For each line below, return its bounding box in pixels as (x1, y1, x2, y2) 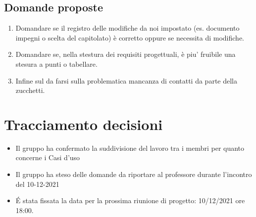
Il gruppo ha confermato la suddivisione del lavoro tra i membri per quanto (15, 142, 245, 153)
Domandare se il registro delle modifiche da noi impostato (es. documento (15, 23, 240, 33)
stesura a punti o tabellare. (15, 58, 98, 69)
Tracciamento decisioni (4, 114, 163, 134)
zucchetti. (15, 85, 45, 95)
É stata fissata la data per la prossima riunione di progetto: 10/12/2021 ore (15, 195, 245, 206)
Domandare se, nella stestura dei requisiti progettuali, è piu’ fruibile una (15, 49, 236, 59)
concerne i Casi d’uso (15, 152, 80, 163)
